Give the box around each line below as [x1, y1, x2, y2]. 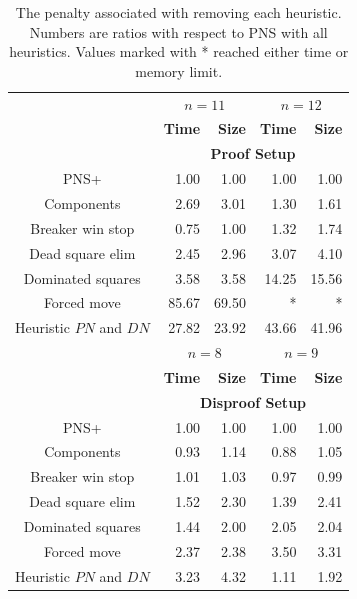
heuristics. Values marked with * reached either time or [9, 41, 349, 62]
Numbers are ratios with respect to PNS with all [29, 21, 328, 42]
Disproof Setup [199, 391, 307, 412]
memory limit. [135, 60, 223, 81]
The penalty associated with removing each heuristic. [15, 2, 342, 22]
